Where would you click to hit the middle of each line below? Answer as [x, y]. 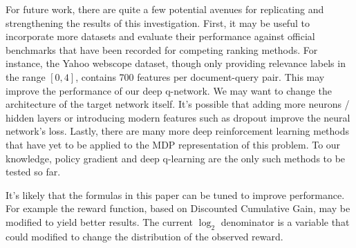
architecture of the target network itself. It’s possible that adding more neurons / [178, 104]
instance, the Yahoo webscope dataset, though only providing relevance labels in [176, 63]
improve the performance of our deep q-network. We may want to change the [169, 90]
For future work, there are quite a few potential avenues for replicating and [165, 9]
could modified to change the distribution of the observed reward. [144, 236]
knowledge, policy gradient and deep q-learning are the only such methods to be [176, 158]
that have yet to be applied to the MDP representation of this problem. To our [173, 144]
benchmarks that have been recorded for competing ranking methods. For [162, 49]
